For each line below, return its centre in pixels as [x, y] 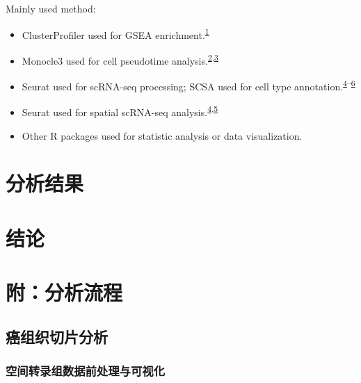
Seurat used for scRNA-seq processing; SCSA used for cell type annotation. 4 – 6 [188, 85]
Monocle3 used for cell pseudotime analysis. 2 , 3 [120, 59]
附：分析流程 [64, 292]
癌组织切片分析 [57, 336]
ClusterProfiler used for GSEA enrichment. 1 [115, 33]
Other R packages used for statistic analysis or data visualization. [162, 135]
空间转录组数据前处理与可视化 [86, 371]
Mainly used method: [51, 8]
